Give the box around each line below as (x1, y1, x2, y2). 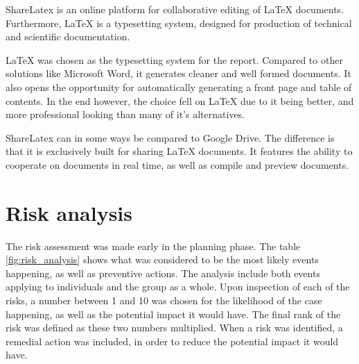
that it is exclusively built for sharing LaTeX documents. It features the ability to (6, 144, 353, 158)
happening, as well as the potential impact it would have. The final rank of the (6, 306, 341, 321)
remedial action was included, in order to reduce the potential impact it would (6, 333, 339, 348)
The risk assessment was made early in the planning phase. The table (6, 238, 301, 253)
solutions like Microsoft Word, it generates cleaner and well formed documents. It (6, 66, 351, 81)
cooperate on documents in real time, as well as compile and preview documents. (6, 157, 349, 172)
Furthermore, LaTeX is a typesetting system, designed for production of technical (6, 15, 352, 30)
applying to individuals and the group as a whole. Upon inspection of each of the (6, 279, 350, 294)
